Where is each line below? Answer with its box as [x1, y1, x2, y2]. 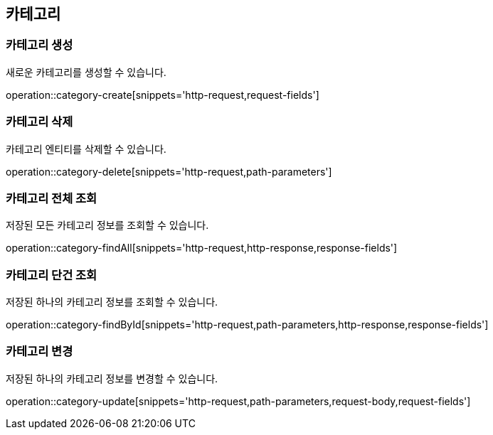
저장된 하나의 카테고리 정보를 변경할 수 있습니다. [6, 372, 218, 385]
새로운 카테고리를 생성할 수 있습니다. [6, 65, 166, 78]
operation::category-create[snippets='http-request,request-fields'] [6, 88, 319, 101]
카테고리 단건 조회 [6, 267, 97, 282]
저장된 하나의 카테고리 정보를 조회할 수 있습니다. [6, 296, 218, 308]
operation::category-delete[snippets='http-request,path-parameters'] [6, 165, 332, 178]
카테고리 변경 [6, 344, 73, 359]
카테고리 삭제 [6, 114, 73, 129]
